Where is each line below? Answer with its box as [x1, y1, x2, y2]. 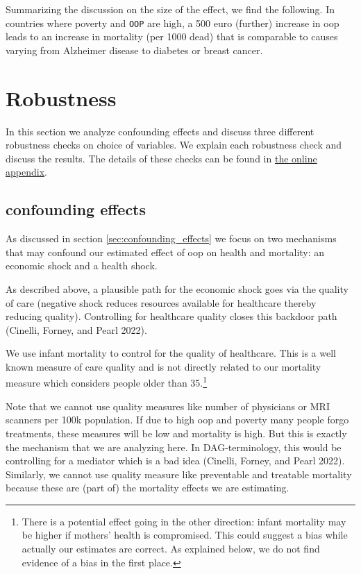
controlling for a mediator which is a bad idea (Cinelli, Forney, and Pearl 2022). [6, 453, 345, 468]
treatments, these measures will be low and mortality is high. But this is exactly [6, 425, 347, 440]
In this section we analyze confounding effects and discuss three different [6, 124, 314, 138]
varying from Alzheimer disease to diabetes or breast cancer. [6, 42, 263, 57]
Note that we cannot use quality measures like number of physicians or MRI [6, 398, 330, 413]
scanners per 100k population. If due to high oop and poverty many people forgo [6, 412, 349, 427]
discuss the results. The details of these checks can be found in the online [6, 151, 317, 165]
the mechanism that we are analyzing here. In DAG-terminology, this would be [6, 439, 342, 454]
